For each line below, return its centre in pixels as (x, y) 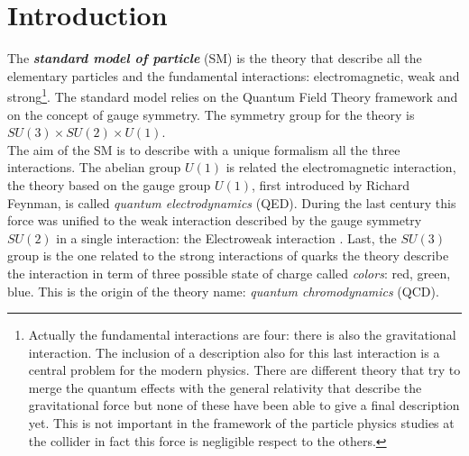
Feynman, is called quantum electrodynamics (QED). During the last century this (232, 202)
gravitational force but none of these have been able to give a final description (244, 405)
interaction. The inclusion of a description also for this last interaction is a (234, 352)
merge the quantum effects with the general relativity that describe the (225, 387)
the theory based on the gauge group (109, 184)
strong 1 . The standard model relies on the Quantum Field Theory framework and (233, 95)
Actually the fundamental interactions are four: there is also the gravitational (242, 335)
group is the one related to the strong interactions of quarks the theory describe (228, 255)
